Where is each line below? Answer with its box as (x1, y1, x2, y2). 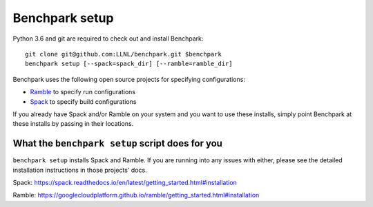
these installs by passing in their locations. (12, 120, 134, 128)
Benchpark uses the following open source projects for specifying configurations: (12, 75, 245, 83)
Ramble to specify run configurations (30, 88, 136, 96)
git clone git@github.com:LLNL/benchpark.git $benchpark (25, 50, 222, 58)
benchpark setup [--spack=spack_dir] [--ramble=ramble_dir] (25, 60, 233, 68)
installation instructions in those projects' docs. (12, 166, 148, 174)
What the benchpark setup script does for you (12, 138, 222, 149)
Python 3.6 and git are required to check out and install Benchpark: (12, 34, 204, 43)
